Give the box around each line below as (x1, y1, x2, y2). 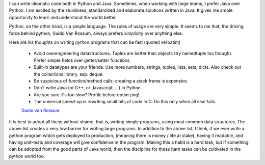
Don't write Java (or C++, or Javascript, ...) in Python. (33, 85, 142, 91)
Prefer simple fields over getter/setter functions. (33, 57, 131, 63)
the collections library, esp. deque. (33, 71, 104, 77)
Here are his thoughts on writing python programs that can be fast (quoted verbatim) (9, 39, 181, 45)
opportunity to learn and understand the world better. (9, 14, 117, 20)
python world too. (9, 153, 45, 159)
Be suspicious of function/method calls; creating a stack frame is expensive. (33, 78, 188, 83)
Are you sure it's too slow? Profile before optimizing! (33, 91, 140, 98)
